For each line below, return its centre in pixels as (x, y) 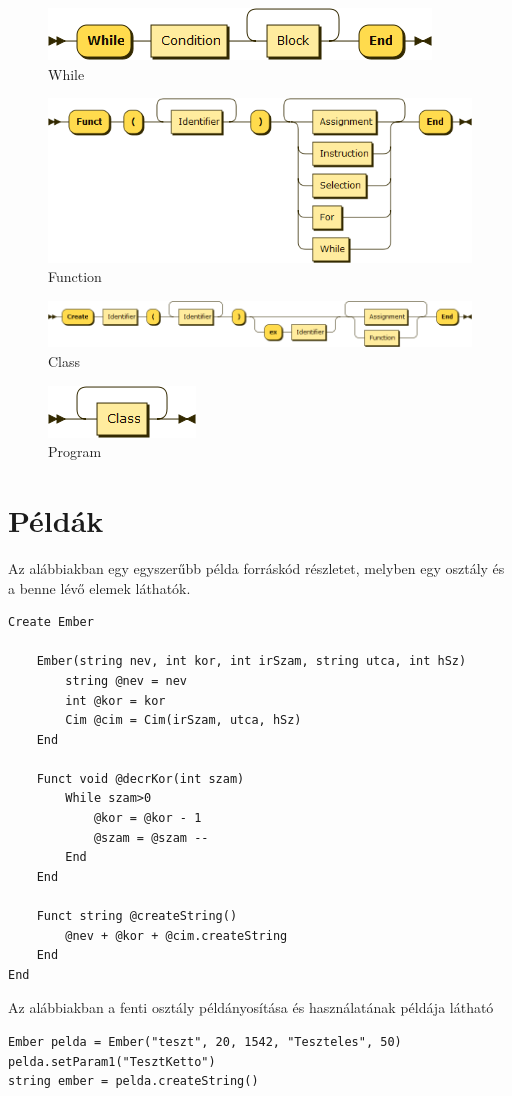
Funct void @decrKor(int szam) (140, 778)
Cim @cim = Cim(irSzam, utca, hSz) (183, 720)
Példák (56, 520)
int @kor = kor (115, 700)
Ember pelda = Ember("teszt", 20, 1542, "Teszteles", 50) (205, 1042)
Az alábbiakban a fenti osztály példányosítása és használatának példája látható (251, 1007)
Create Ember (51, 622)
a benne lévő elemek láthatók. (99, 587)
